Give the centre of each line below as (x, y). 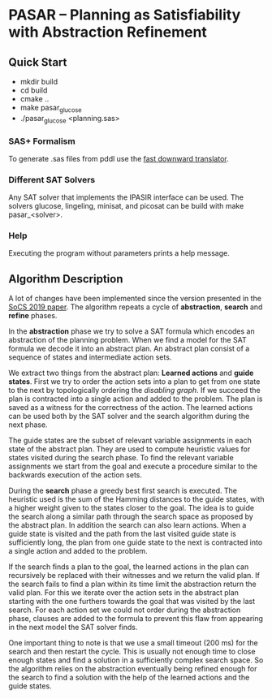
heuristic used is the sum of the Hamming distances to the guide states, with (136, 499)
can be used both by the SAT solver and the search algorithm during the (129, 416)
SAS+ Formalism (42, 141)
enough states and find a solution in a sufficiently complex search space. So (136, 660)
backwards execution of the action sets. (76, 475)
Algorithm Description (66, 279)
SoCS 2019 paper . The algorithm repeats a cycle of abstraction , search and (136, 307)
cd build (34, 90)
